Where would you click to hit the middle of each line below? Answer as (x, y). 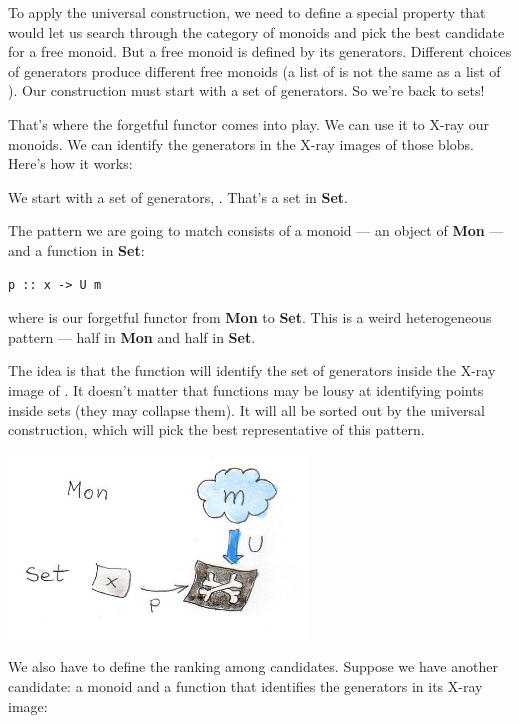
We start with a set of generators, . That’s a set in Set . (178, 196)
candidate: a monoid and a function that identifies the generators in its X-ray (245, 685)
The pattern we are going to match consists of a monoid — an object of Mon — (256, 230)
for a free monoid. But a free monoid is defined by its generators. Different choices (260, 51)
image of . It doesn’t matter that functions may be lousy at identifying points (246, 389)
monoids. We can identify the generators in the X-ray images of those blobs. (241, 143)
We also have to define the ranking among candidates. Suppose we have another (253, 666)
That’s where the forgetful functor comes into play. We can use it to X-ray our (249, 123)
